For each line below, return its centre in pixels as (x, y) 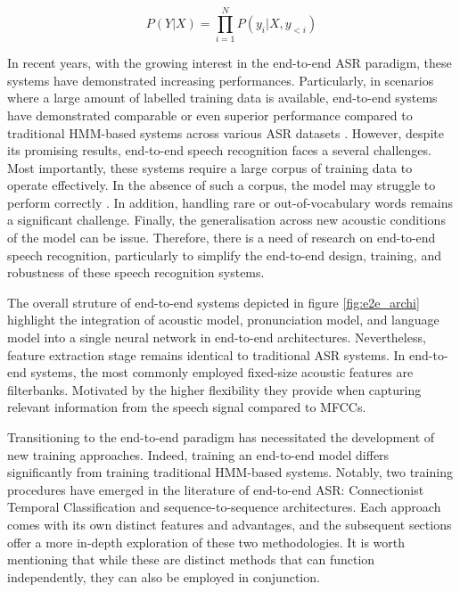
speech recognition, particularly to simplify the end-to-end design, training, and (224, 255)
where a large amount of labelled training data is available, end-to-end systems (222, 98)
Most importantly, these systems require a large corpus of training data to (210, 167)
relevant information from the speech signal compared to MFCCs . (187, 407)
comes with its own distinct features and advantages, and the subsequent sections (230, 524)
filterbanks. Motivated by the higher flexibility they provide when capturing (214, 389)
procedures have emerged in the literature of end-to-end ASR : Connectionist (216, 489)
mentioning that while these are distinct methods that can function (191, 559)
